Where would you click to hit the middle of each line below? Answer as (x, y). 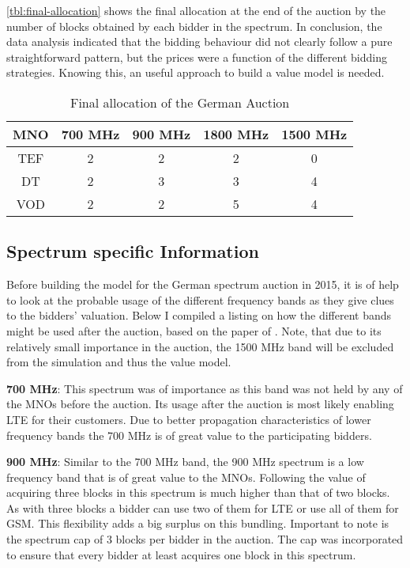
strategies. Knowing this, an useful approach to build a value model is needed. (196, 72)
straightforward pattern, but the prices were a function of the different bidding (197, 57)
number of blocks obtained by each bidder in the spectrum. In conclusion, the (194, 26)
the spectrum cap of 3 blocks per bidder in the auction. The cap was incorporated (205, 539)
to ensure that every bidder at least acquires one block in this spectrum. (181, 554)
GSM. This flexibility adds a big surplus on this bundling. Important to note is (198, 523)
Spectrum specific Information (133, 251)
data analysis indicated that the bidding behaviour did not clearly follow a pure (199, 42)
